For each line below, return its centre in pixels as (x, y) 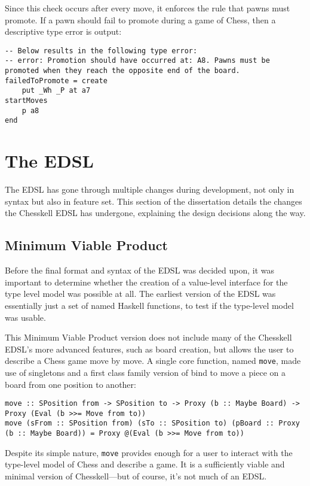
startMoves (26, 101)
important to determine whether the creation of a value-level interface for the (146, 282)
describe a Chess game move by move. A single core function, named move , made (153, 361)
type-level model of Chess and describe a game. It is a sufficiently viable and (145, 464)
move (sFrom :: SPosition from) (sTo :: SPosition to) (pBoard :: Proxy (152, 423)
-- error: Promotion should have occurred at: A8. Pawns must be (137, 61)
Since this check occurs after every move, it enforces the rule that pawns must (148, 8)
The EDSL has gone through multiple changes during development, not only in (150, 189)
